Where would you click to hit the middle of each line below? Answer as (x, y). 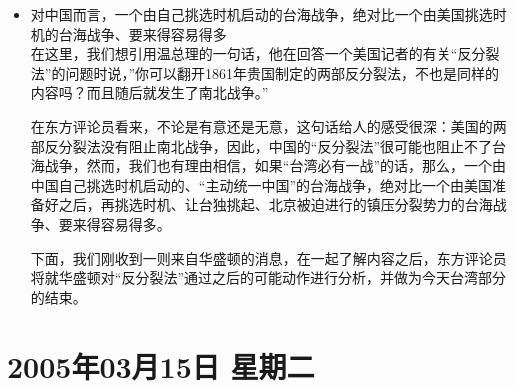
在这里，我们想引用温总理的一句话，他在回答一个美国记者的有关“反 (251, 53)
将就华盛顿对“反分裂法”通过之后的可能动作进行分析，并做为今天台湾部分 (268, 277)
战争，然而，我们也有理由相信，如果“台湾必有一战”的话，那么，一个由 (275, 165)
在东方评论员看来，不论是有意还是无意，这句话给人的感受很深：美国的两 (268, 125)
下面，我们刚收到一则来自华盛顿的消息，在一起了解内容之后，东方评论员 (268, 257)
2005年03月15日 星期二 (161, 365)
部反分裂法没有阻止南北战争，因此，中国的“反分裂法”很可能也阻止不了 (261, 145)
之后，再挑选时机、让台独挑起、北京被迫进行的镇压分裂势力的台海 (275, 204)
